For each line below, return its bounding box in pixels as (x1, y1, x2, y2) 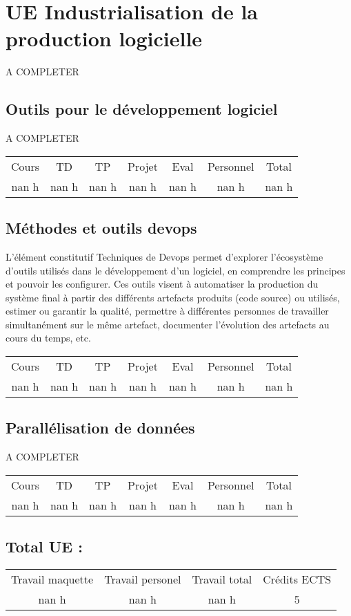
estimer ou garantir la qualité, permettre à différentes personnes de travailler (6, 304, 329, 318)
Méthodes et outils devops (6, 217, 197, 239)
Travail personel (104, 571, 181, 588)
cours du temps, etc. (6, 330, 91, 345)
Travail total (192, 571, 252, 588)
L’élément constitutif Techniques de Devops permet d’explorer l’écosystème (6, 249, 323, 263)
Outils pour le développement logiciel (6, 98, 278, 120)
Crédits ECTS (263, 571, 332, 588)
